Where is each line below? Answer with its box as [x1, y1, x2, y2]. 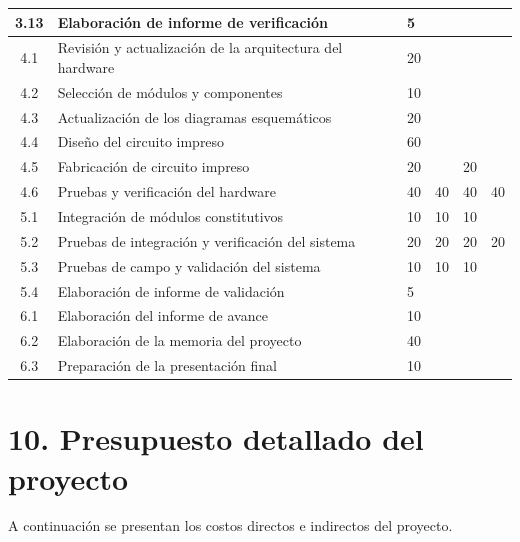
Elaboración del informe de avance [57, 305, 268, 326]
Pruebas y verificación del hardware [57, 181, 276, 202]
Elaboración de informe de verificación [57, 11, 328, 32]
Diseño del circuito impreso [57, 131, 225, 152]
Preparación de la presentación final [57, 355, 277, 376]
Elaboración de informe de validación [57, 280, 285, 301]
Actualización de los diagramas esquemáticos [57, 106, 332, 127]
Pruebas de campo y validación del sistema [57, 255, 321, 276]
